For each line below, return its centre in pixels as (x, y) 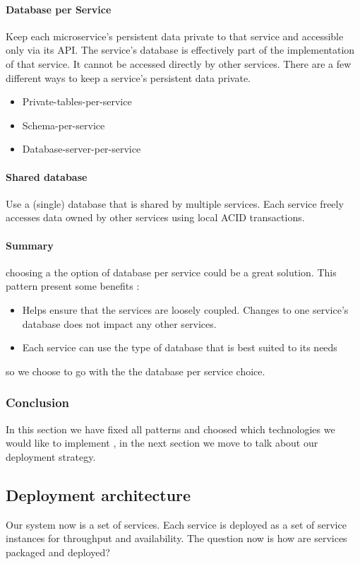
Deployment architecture (98, 494)
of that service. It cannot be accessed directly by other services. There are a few (179, 63)
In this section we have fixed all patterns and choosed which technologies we (170, 429)
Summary (30, 245)
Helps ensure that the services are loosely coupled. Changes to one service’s (185, 309)
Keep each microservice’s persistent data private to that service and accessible (175, 36)
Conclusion (37, 403)
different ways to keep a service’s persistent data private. (128, 77)
